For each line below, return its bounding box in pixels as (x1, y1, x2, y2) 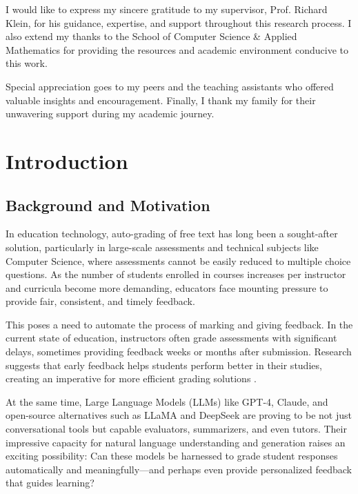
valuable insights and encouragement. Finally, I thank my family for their (6, 92, 316, 107)
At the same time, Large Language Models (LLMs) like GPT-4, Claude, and (6, 394, 328, 408)
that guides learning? (6, 475, 95, 490)
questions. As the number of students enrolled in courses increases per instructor (6, 267, 346, 281)
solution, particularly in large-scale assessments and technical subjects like (6, 239, 319, 254)
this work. (6, 56, 48, 70)
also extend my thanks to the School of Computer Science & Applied (6, 29, 297, 43)
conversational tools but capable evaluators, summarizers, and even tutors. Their (6, 422, 347, 436)
